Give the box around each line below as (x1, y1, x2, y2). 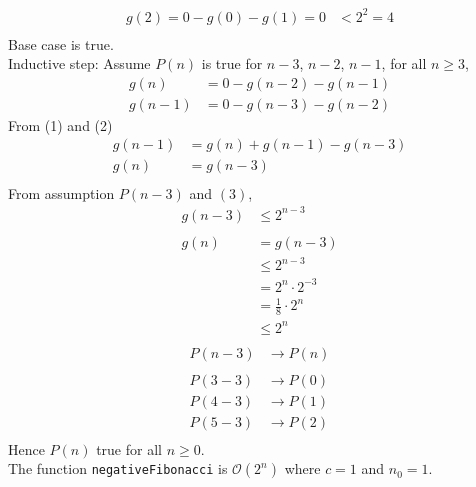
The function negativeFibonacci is (8, 458, 228, 479)
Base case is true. (8, 33, 114, 54)
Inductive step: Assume (8, 53, 151, 74)
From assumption (8, 182, 115, 203)
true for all (96, 438, 162, 459)
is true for (201, 53, 263, 74)
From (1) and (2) (8, 114, 113, 135)
